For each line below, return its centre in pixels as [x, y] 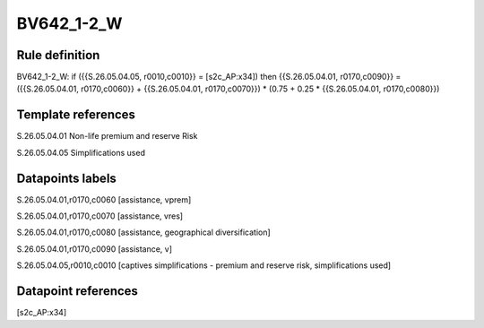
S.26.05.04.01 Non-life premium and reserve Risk [107, 136]
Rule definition [58, 55]
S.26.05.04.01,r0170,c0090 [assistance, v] [95, 249]
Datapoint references [78, 291]
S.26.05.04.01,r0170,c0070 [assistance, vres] [100, 216]
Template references [76, 115]
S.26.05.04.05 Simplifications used [81, 152]
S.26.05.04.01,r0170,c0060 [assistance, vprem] [104, 199]
